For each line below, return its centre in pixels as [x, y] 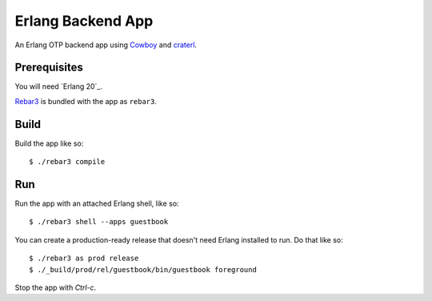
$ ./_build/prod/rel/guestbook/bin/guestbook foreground [143, 269]
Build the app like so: [49, 143]
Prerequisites [49, 68]
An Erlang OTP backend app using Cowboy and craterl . [106, 45]
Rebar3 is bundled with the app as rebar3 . [86, 101]
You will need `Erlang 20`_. [59, 86]
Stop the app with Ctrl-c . [56, 287]
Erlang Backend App [84, 21]
